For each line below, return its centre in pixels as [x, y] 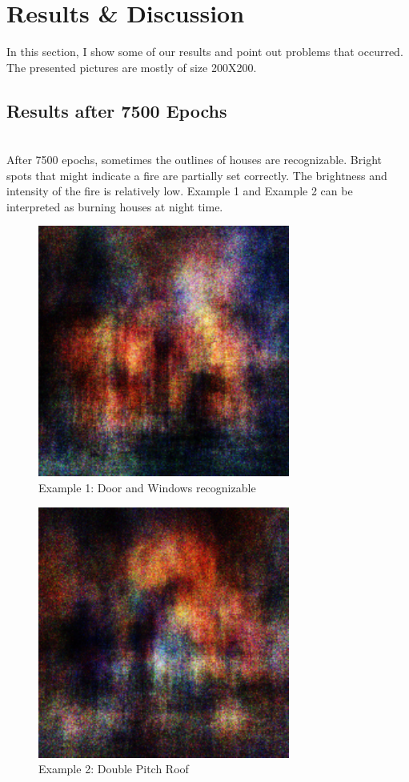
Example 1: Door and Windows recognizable [147, 488]
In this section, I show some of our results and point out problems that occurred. [205, 52]
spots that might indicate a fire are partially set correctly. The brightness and [197, 175]
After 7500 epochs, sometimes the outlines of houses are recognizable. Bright [194, 160]
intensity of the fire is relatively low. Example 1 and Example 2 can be [180, 191]
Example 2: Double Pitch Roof [114, 769]
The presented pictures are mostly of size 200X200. [132, 67]
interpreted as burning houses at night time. [115, 206]
